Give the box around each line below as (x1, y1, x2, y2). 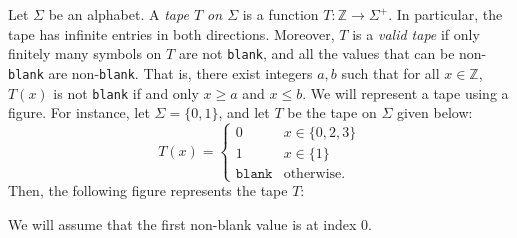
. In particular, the (388, 4, 503, 24)
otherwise (283, 167, 342, 182)
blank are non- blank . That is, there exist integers (8, 62, 313, 83)
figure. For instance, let (8, 102, 150, 123)
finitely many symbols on (8, 43, 162, 64)
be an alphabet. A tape (48, 4, 189, 24)
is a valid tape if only (352, 23, 480, 44)
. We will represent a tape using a (302, 82, 509, 103)
